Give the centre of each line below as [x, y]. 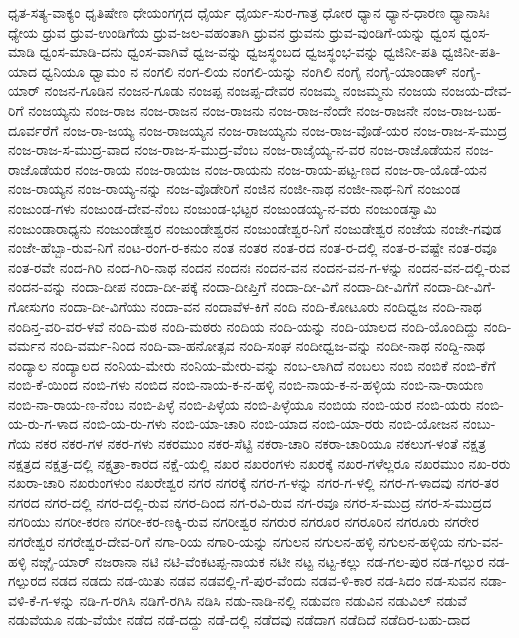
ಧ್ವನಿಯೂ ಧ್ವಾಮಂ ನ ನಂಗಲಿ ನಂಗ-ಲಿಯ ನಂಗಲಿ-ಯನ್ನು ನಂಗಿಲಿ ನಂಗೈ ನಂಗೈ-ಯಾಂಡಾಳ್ [244, 70]
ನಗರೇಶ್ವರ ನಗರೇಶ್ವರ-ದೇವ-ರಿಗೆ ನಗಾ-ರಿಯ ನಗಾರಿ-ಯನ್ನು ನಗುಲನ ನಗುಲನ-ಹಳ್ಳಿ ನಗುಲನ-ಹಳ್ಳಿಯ [230, 541]
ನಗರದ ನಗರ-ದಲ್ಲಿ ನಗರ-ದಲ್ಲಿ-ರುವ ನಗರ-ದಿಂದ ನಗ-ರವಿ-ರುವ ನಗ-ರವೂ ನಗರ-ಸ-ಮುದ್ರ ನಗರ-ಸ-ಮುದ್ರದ [250, 501]
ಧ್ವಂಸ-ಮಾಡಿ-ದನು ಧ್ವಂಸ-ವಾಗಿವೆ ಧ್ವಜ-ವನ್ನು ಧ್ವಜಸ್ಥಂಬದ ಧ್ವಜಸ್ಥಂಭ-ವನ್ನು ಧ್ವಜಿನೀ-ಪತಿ [238, 51]
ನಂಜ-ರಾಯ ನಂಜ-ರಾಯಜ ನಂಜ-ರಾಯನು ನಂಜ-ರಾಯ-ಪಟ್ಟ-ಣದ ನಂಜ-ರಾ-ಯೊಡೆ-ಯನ [281, 168]
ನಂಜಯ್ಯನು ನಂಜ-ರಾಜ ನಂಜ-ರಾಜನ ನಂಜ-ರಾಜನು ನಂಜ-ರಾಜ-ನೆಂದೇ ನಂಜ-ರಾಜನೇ [223, 109]
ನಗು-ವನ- [480, 541]
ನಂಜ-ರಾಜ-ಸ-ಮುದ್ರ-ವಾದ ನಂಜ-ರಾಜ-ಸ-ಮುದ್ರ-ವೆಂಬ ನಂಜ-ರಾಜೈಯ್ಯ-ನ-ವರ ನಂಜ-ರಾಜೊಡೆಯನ [234, 149]
